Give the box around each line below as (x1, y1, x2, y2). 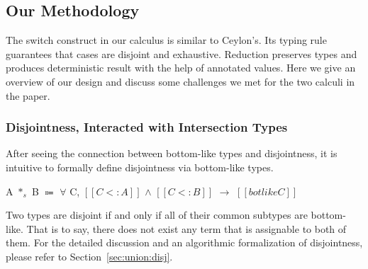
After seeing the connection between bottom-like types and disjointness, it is (6, 146, 338, 161)
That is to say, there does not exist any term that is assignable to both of (26, 221, 347, 236)
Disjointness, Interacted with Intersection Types (6, 118, 288, 136)
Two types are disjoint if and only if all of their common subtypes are (6, 207, 308, 222)
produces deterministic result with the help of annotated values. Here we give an (6, 60, 356, 75)
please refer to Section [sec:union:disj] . (6, 248, 173, 263)
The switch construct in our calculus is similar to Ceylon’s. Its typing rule (6, 33, 327, 47)
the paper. (6, 88, 50, 103)
